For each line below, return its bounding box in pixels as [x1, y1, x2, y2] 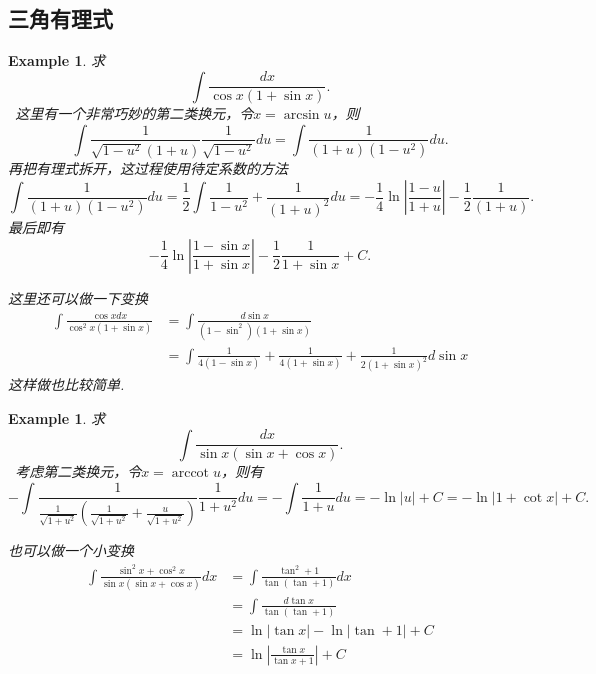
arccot [171, 466, 210, 481]
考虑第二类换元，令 [15, 461, 142, 482]
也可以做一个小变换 [8, 540, 134, 561]
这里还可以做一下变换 [8, 287, 148, 308]
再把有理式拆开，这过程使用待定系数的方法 [8, 158, 288, 179]
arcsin [283, 108, 320, 123]
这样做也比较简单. [8, 374, 125, 395]
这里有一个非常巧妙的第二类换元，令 [15, 103, 254, 124]
